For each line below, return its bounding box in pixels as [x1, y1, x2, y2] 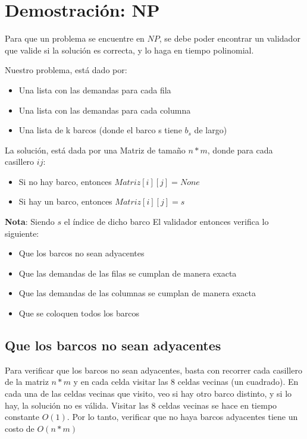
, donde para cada [207, 143, 273, 156]
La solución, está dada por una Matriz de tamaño [5, 143, 186, 156]
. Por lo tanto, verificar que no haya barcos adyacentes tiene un [67, 410, 298, 423]
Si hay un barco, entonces [18, 195, 112, 208]
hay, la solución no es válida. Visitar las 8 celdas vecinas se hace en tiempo [5, 399, 277, 411]
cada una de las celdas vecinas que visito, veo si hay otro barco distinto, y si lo [5, 387, 292, 400]
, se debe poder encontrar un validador [159, 32, 300, 45]
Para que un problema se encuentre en [5, 32, 145, 45]
